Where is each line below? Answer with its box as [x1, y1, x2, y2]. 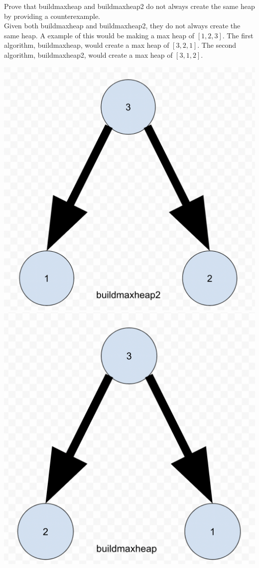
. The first [222, 30, 254, 40]
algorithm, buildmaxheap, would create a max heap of [4, 40, 169, 50]
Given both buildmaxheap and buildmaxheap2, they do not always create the [4, 20, 241, 31]
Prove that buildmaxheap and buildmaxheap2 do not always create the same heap [4, 1, 255, 11]
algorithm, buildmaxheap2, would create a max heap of [4, 49, 173, 60]
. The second [197, 40, 237, 50]
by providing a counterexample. [4, 10, 100, 21]
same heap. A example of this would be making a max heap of [4, 30, 195, 40]
